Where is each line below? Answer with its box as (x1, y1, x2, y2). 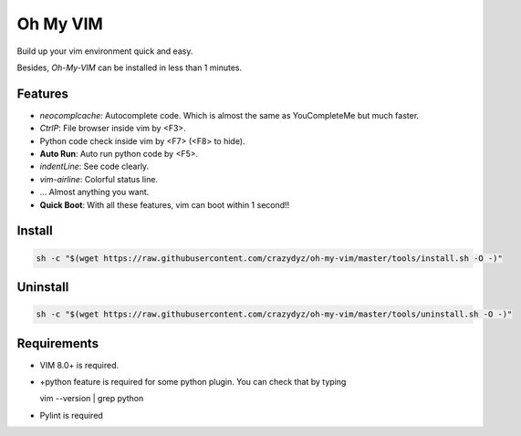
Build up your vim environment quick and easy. (16, 46, 193, 57)
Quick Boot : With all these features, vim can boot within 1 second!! (39, 199, 290, 210)
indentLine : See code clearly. (39, 161, 150, 172)
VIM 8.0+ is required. (39, 359, 120, 370)
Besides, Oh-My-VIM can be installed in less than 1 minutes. (16, 62, 242, 73)
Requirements (16, 336, 99, 351)
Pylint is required (39, 410, 104, 420)
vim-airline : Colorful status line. (39, 173, 159, 184)
